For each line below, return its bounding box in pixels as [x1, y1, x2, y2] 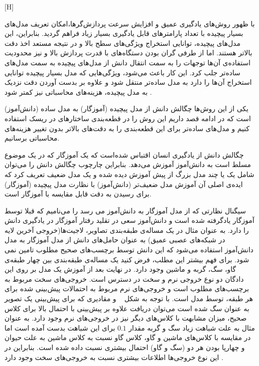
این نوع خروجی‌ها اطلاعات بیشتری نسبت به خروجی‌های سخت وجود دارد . [4, 352, 224, 362]
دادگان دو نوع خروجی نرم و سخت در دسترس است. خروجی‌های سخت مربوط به [4, 273, 244, 284]
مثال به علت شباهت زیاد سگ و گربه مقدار [129, 322, 255, 333]
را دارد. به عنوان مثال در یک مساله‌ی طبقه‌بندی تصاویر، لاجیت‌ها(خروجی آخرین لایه [4, 224, 249, 235]
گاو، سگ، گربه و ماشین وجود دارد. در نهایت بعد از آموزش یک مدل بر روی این [4, 264, 236, 274]
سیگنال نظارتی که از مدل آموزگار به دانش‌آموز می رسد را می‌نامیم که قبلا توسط [4, 205, 246, 215]
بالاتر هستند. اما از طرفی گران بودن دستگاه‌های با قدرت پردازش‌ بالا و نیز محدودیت [4, 47, 253, 58]
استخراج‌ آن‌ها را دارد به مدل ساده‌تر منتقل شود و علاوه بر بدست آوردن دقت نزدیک [4, 77, 252, 87]
